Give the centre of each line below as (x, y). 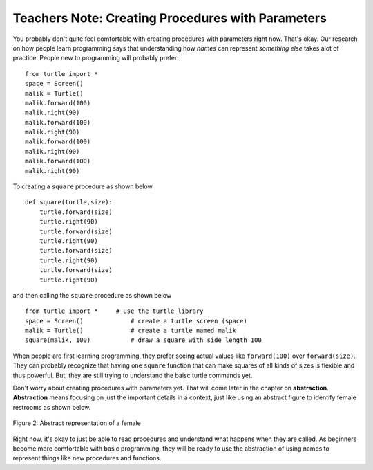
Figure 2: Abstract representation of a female (77, 423)
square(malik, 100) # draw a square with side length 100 (143, 340)
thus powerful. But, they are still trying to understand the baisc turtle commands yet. (133, 375)
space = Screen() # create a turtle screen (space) (136, 321)
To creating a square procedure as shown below (83, 186)
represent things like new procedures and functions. (87, 458)
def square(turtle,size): (69, 202)
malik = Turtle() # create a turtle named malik (131, 331)
